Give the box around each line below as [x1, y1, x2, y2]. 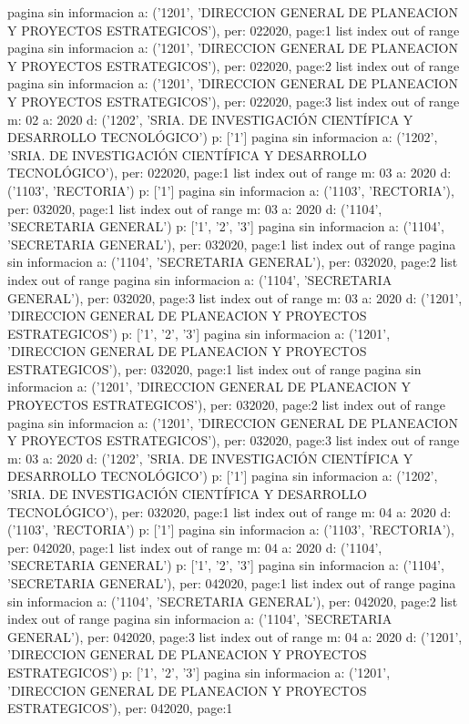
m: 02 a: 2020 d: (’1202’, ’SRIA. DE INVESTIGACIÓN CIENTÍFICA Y [7, 109, 413, 128]
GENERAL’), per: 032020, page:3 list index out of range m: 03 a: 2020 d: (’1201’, [7, 288, 463, 307]
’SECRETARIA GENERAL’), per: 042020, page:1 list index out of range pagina [7, 574, 456, 592]
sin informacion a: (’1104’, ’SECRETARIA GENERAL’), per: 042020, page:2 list [7, 591, 458, 610]
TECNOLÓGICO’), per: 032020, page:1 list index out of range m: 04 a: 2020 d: [7, 502, 452, 521]
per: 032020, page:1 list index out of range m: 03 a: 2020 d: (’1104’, [7, 199, 382, 218]
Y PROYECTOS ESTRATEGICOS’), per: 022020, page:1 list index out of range [7, 20, 460, 39]
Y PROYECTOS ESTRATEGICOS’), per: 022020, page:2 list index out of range [7, 56, 460, 75]
